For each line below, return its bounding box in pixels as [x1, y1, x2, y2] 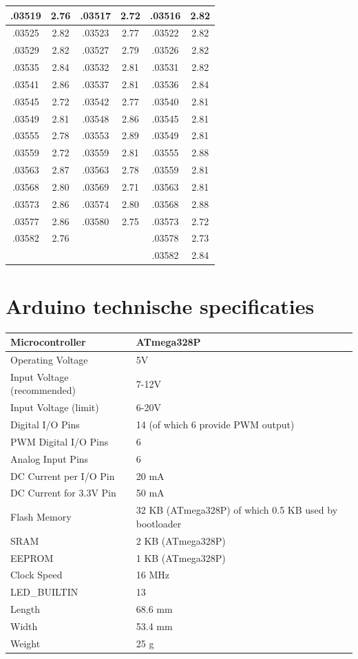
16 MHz [136, 567, 169, 582]
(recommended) [10, 383, 76, 397]
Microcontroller [10, 335, 86, 349]
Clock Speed [10, 567, 63, 582]
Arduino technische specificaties [6, 291, 315, 320]
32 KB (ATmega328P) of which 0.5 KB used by [136, 503, 338, 517]
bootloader [136, 516, 182, 530]
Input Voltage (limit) [10, 400, 99, 415]
